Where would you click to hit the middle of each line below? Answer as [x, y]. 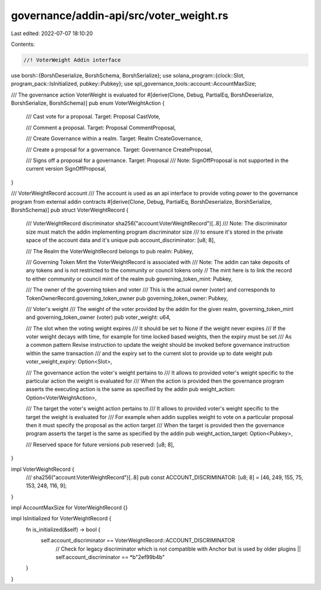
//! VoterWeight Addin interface [72, 60]
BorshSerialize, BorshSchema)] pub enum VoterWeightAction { [88, 103]
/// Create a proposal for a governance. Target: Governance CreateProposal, [119, 150]
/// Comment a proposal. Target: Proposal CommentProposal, [101, 128]
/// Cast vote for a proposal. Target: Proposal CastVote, [93, 117]
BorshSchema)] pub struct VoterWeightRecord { [70, 210]
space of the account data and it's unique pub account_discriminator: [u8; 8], [120, 240]
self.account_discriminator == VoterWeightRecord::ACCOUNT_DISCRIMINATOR [138, 541]
